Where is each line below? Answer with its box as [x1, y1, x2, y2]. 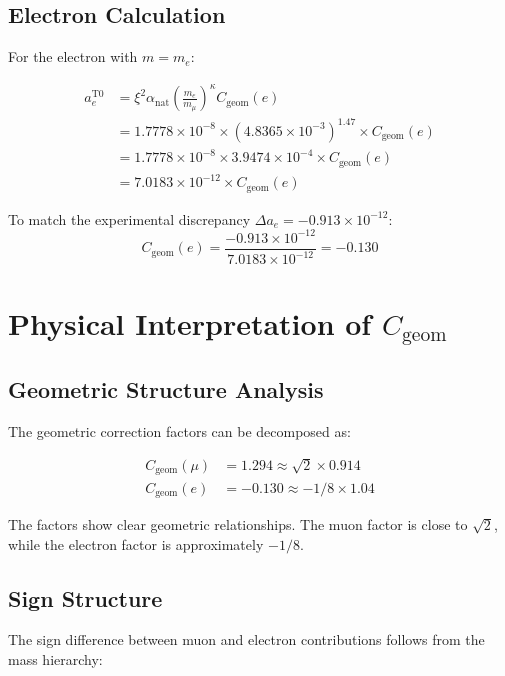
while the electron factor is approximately [8, 533, 264, 554]
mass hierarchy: [8, 648, 103, 669]
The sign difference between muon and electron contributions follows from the [8, 629, 485, 650]
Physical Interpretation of [8, 302, 372, 343]
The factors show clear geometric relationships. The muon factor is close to [8, 513, 468, 534]
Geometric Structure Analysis [8, 373, 324, 404]
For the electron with [8, 46, 138, 67]
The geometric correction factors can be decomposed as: [8, 420, 351, 441]
